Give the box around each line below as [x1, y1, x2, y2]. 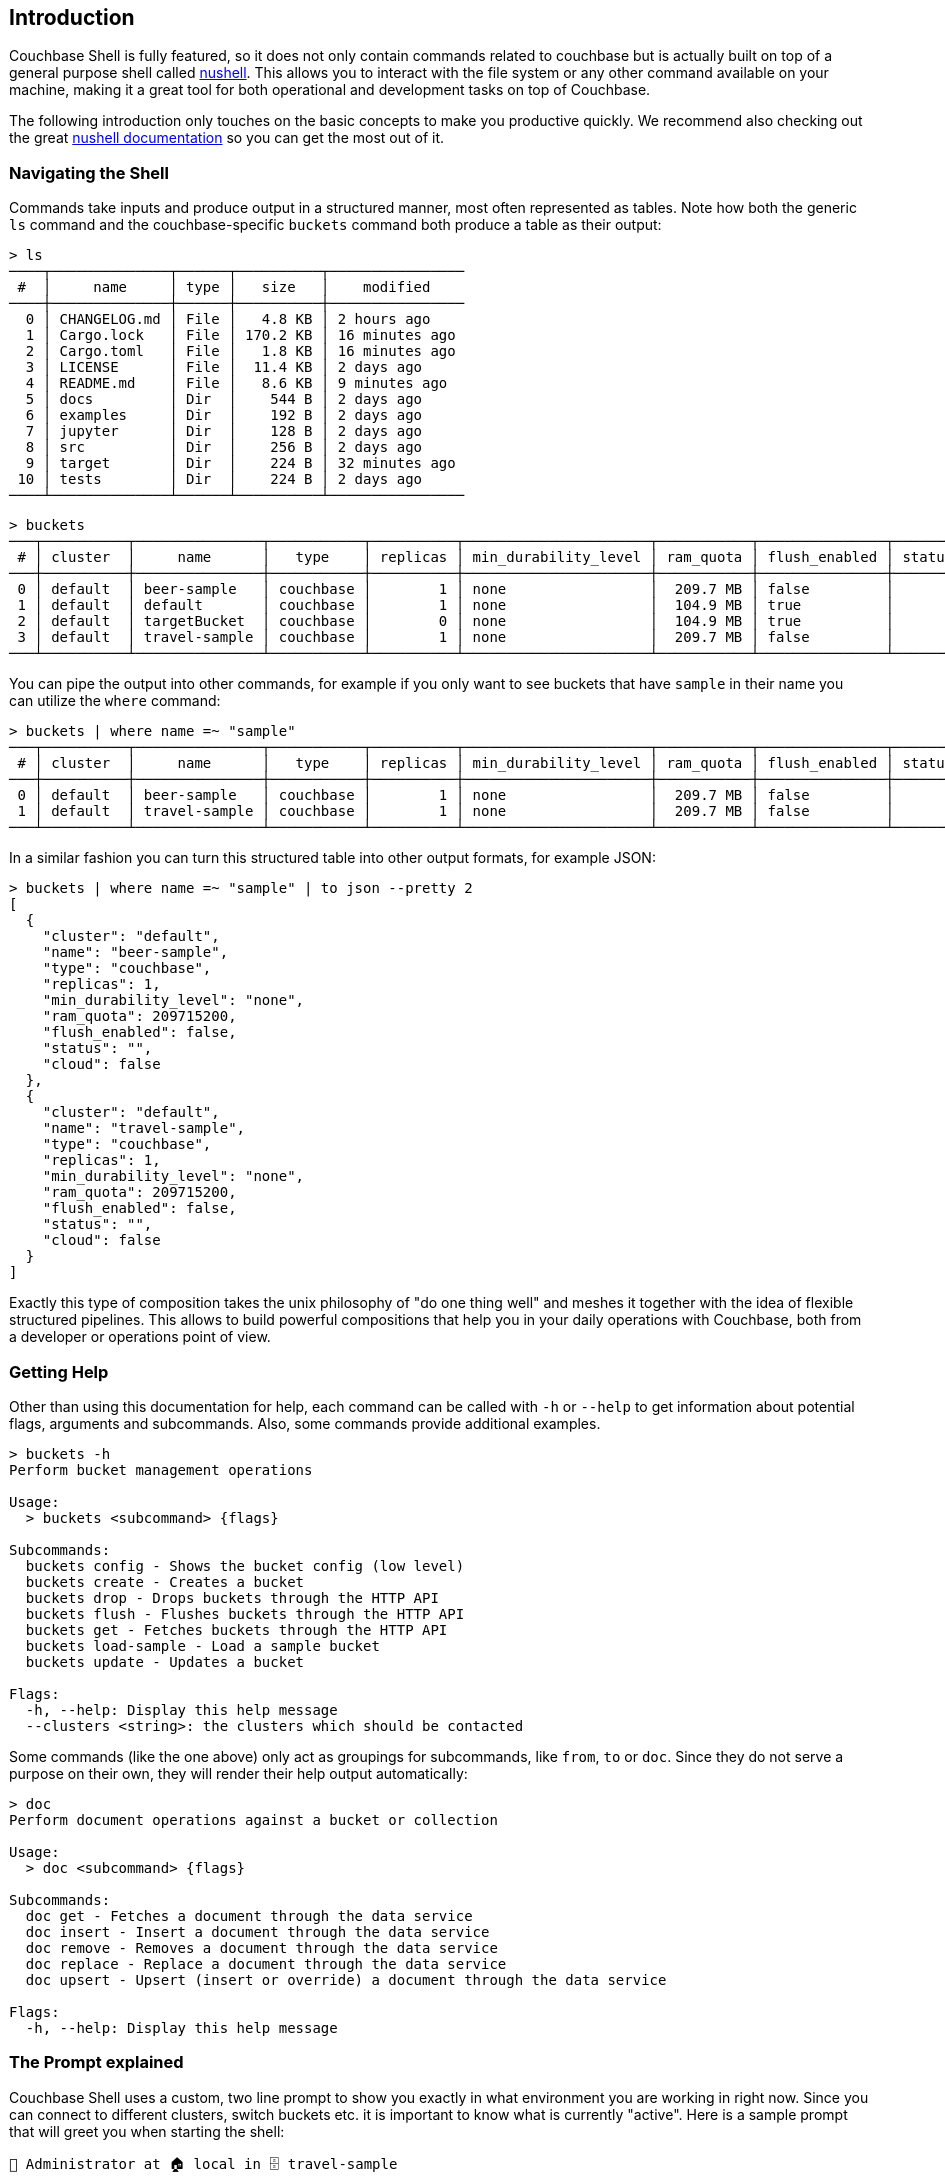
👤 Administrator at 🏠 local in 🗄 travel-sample [9, 2155, 398, 2172]
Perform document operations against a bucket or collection [9, 1811, 498, 1828]
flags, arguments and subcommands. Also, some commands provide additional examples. [9, 1414, 601, 1432]
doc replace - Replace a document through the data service [25, 1955, 507, 1972]
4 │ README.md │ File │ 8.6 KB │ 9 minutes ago [25, 375, 448, 392]
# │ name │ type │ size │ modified [17, 279, 431, 296]
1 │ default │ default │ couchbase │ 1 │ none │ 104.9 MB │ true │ [17, 597, 895, 614]
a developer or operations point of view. [9, 1328, 271, 1346]
